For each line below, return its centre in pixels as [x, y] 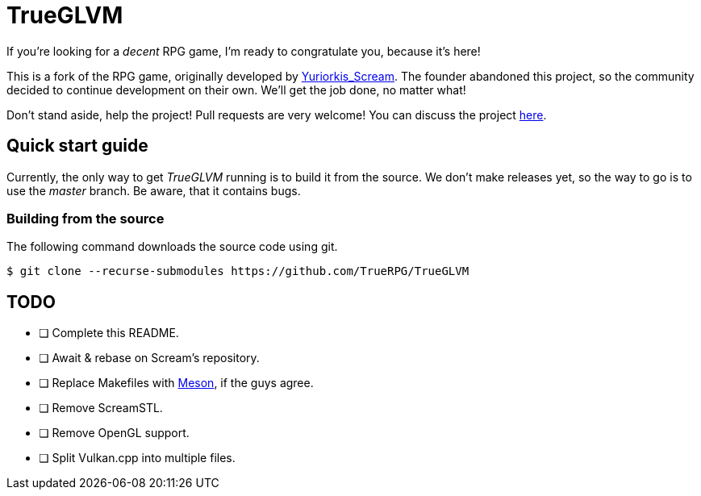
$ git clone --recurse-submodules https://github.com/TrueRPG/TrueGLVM [238, 271]
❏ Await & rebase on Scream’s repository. [149, 358]
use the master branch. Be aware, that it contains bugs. [154, 190]
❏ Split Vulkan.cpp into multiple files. [137, 458]
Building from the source [86, 218]
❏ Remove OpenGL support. [114, 433]
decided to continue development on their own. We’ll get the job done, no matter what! [236, 90]
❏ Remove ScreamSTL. [101, 408]
